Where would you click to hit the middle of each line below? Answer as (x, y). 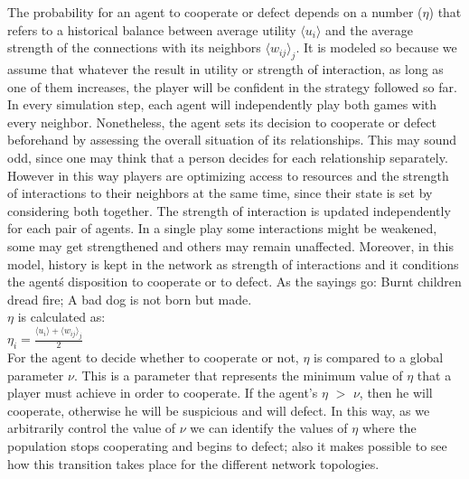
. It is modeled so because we (376, 47)
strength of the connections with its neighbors (134, 47)
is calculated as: (61, 317)
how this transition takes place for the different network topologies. (193, 463)
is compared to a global (379, 357)
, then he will (396, 393)
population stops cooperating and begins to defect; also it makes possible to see (227, 445)
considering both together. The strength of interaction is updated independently (229, 210)
